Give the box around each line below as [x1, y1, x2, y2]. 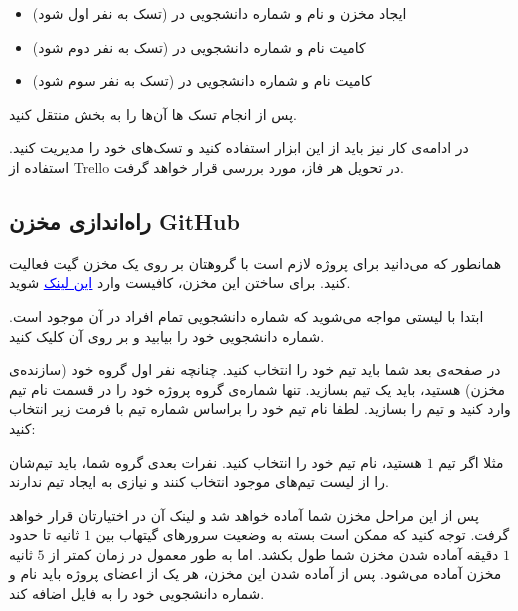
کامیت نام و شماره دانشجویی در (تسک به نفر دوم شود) [32, 36, 366, 57]
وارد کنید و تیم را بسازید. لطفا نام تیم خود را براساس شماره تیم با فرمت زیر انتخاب [9, 398, 511, 419]
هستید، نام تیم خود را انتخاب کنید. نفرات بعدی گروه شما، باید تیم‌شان [9, 451, 422, 472]
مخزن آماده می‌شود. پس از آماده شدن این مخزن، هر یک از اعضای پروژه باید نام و [9, 563, 502, 584]
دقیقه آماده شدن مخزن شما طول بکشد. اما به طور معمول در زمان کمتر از [49, 543, 499, 564]
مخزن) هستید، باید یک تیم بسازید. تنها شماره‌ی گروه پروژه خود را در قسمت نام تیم [9, 378, 505, 399]
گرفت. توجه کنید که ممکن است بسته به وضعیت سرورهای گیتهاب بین [95, 524, 510, 545]
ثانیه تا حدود [9, 524, 80, 545]
